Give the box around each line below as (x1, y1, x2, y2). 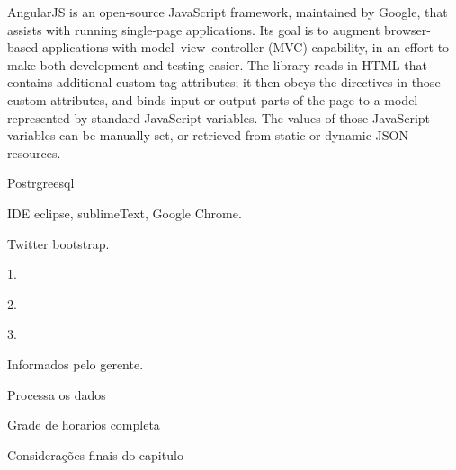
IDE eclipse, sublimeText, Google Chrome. (7, 203, 242, 222)
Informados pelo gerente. (7, 354, 144, 373)
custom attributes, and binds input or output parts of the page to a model (7, 90, 418, 109)
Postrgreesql (7, 173, 75, 192)
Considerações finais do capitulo (7, 445, 183, 464)
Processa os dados (7, 385, 106, 403)
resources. (7, 143, 61, 162)
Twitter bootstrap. (7, 234, 110, 253)
